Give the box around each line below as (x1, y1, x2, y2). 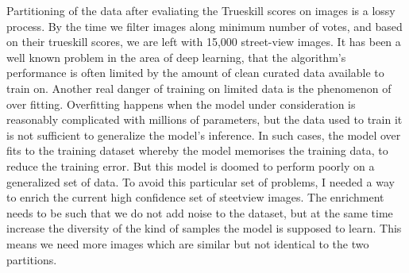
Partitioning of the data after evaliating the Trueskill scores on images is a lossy (6, 2, 395, 18)
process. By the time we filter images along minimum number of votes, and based (6, 17, 403, 34)
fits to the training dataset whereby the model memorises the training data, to (6, 142, 388, 159)
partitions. (6, 251, 57, 267)
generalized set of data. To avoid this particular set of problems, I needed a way (6, 173, 395, 190)
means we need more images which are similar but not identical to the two (6, 235, 369, 252)
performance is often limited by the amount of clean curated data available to (6, 64, 384, 81)
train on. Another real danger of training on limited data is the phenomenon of (6, 79, 392, 96)
